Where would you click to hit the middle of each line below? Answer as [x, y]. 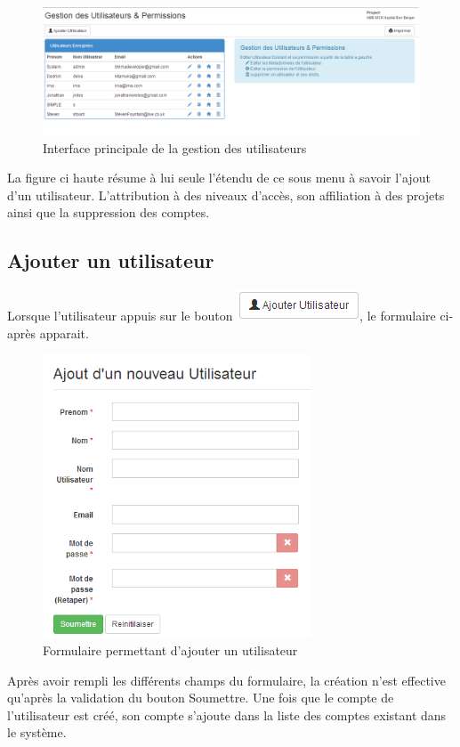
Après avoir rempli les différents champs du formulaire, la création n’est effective [226, 680]
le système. [37, 732]
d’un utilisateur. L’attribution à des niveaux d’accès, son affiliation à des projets [226, 195]
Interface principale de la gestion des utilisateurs [175, 147]
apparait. [64, 333]
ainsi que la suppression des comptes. [109, 212]
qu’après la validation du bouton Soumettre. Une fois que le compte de [201, 698]
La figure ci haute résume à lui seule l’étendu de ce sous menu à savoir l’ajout [219, 178]
